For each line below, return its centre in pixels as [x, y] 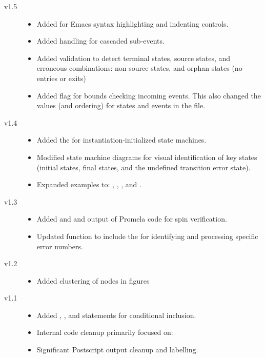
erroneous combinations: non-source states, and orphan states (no [139, 68]
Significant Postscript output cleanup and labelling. [117, 350]
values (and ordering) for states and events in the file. [121, 105]
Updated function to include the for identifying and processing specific [147, 236]
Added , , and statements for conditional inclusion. [116, 315]
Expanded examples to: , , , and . [89, 184]
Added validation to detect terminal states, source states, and [134, 58]
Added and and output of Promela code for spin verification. [132, 219]
